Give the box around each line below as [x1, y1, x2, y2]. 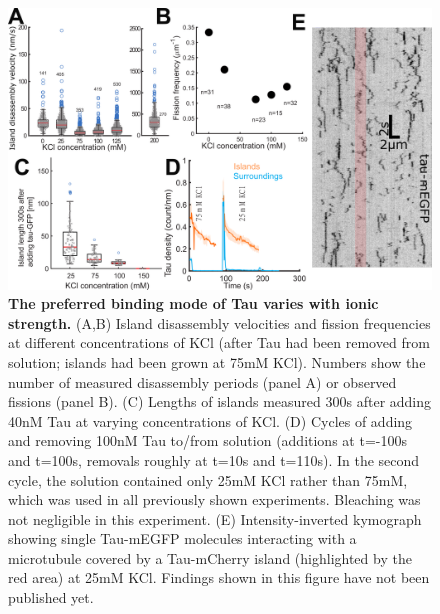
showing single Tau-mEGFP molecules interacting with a [8, 528, 357, 549]
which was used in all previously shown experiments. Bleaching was [8, 489, 421, 510]
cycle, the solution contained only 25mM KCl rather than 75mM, [8, 469, 408, 490]
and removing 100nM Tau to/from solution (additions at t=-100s [8, 430, 407, 451]
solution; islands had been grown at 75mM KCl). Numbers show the [8, 351, 426, 372]
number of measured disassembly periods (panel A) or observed [8, 371, 397, 392]
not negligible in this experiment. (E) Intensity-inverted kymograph [8, 508, 422, 529]
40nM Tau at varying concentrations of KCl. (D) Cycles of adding [8, 410, 413, 431]
